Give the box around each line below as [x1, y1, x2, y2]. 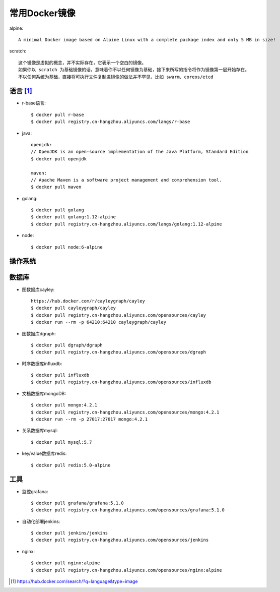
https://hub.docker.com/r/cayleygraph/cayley [31, 298, 146, 304]
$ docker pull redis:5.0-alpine [31, 462, 111, 468]
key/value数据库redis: [22, 450, 67, 456]
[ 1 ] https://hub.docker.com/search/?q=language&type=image [11, 578, 138, 584]
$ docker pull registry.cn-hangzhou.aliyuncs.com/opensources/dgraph [31, 349, 206, 355]
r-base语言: [22, 100, 46, 106]
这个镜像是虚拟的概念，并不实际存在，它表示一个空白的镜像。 [18, 60, 146, 66]
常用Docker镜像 [9, 8, 76, 19]
